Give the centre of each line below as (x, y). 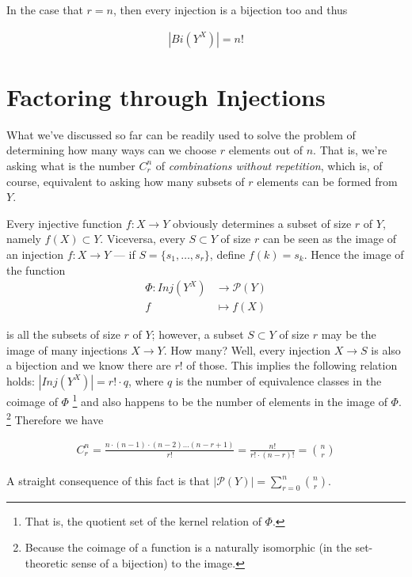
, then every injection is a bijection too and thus (230, 9)
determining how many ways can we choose (111, 150)
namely (24, 239)
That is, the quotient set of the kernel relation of (143, 520)
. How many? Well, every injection (247, 349)
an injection (35, 254)
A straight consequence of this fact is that (108, 481)
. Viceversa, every (143, 239)
